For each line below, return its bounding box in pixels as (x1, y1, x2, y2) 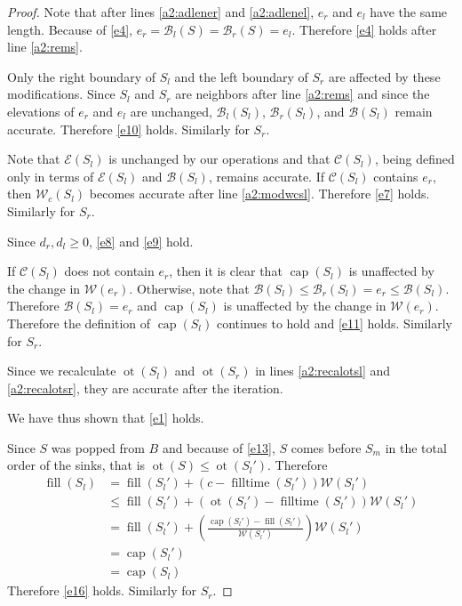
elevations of (7, 101, 75, 120)
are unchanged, (130, 101, 212, 120)
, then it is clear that (169, 262, 283, 280)
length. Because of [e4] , (7, 20, 133, 38)
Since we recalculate (7, 361, 116, 380)
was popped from (51, 438, 145, 457)
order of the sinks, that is (7, 456, 146, 474)
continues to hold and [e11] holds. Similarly (216, 313, 453, 332)
